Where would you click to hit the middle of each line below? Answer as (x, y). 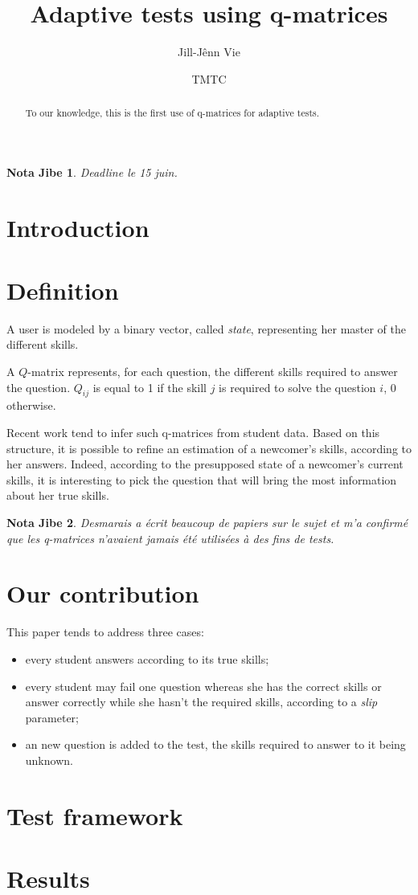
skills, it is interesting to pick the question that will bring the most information (202, 479)
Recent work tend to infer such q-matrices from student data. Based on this (193, 433)
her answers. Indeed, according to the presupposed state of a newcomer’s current (205, 464)
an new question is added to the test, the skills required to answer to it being (215, 744)
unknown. (49, 760)
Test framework (95, 815)
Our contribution (103, 593)
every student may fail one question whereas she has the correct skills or (203, 686)
